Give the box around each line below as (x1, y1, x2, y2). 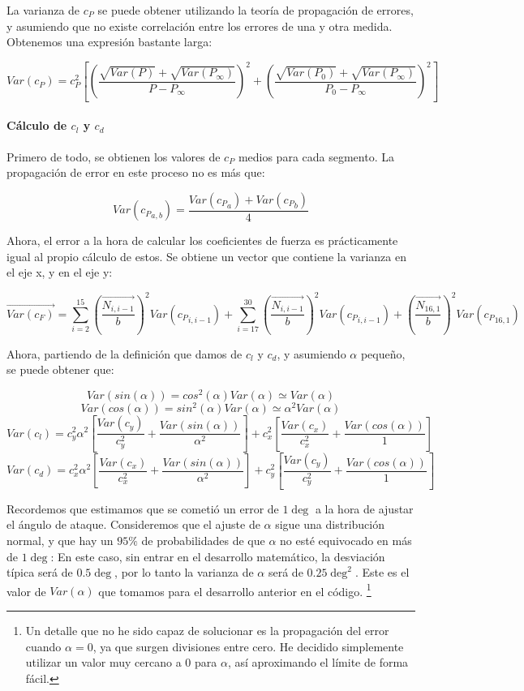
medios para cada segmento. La (238, 148, 394, 165)
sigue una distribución (275, 516, 384, 533)
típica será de (6, 564, 73, 581)
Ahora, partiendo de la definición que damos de (6, 345, 243, 362)
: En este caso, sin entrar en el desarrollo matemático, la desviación (50, 547, 385, 564)
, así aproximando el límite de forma (227, 654, 409, 671)
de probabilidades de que (141, 532, 265, 549)
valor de (6, 582, 46, 599)
